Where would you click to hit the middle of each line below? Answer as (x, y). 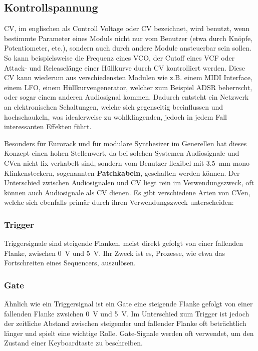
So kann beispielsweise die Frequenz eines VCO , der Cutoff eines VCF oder (119, 57)
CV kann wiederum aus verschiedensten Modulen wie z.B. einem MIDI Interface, (128, 77)
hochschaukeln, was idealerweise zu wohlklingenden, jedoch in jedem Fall (115, 116)
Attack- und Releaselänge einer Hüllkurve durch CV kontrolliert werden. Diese (125, 67)
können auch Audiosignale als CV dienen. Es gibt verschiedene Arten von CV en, (127, 192)
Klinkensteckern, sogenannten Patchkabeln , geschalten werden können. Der (122, 172)
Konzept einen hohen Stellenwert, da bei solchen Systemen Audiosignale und (122, 153)
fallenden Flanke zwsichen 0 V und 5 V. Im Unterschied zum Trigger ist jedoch (127, 313)
